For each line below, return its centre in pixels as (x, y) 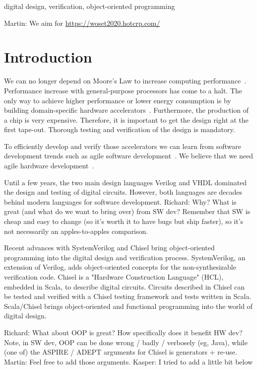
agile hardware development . (49, 166)
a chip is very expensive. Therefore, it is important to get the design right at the (126, 119)
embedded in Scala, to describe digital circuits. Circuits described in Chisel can (125, 286)
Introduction (48, 57)
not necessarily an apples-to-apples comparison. (76, 231)
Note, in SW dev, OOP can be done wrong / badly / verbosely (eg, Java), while (126, 342)
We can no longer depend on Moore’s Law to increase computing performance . (125, 81)
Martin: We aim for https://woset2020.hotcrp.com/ (82, 23)
